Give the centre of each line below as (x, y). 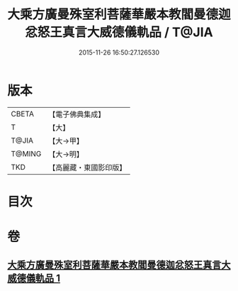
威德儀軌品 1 (34, 279)
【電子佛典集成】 (77, 114)
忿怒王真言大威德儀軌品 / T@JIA (119, 32)
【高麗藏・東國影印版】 (87, 168)
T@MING (26, 153)
